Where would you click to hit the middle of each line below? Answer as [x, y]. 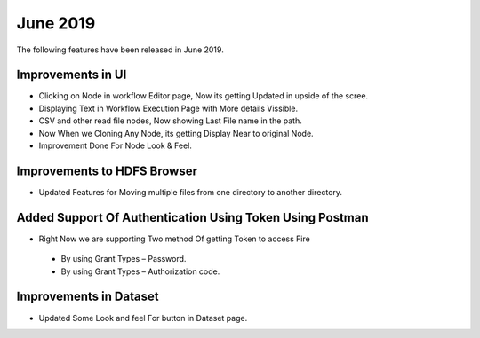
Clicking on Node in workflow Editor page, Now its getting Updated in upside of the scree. [204, 96]
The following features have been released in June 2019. [120, 50]
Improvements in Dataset [88, 297]
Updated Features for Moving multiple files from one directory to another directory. [190, 192]
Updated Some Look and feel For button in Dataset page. [143, 318]
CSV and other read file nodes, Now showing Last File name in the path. [170, 121]
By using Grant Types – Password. [124, 259]
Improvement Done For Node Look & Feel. [116, 145]
